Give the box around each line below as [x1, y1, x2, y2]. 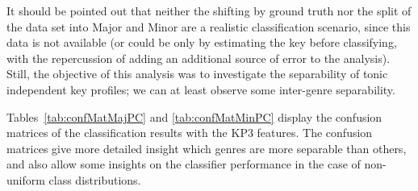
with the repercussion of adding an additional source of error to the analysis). [6, 49, 391, 66]
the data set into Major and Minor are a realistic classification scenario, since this [6, 18, 411, 35]
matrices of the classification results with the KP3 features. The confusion [6, 124, 373, 141]
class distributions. [48, 171, 141, 188]
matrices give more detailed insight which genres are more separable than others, [6, 139, 407, 156]
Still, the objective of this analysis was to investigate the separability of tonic [6, 65, 388, 82]
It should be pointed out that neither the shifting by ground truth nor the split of [6, 2, 412, 19]
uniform [6, 171, 45, 188]
